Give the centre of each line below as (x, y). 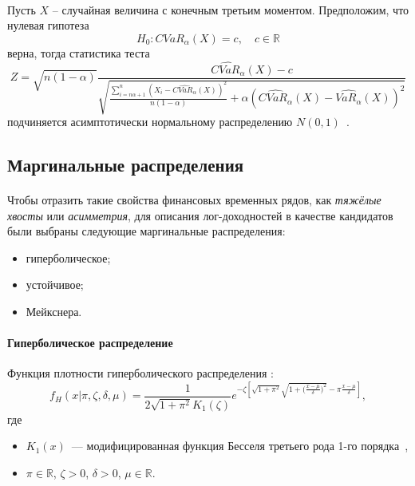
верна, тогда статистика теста (79, 52)
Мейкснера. (54, 311)
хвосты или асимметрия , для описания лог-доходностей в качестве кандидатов (200, 215)
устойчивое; (55, 284)
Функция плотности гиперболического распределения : (140, 373)
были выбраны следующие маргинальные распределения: (146, 231)
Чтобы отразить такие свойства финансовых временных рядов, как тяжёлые (194, 200)
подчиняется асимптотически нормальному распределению (150, 122)
